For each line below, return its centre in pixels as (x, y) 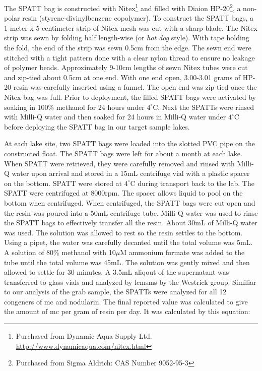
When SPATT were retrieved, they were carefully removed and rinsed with (119, 163)
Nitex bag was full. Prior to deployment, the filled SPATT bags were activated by (130, 97)
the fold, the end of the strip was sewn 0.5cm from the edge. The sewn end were (128, 48)
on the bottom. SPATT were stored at (63, 183)
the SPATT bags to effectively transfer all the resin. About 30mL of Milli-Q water (131, 223)
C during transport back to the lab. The (192, 183)
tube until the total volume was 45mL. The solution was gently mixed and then (127, 262)
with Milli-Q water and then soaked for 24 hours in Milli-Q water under (115, 117)
